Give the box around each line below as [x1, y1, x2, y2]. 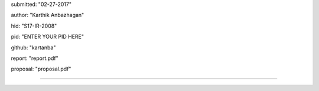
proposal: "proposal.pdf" [11, 65, 71, 73]
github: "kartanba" [11, 44, 56, 51]
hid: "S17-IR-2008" [11, 22, 57, 29]
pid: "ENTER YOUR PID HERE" [11, 33, 84, 41]
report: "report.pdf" [11, 55, 58, 62]
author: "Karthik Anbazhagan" [11, 12, 84, 19]
